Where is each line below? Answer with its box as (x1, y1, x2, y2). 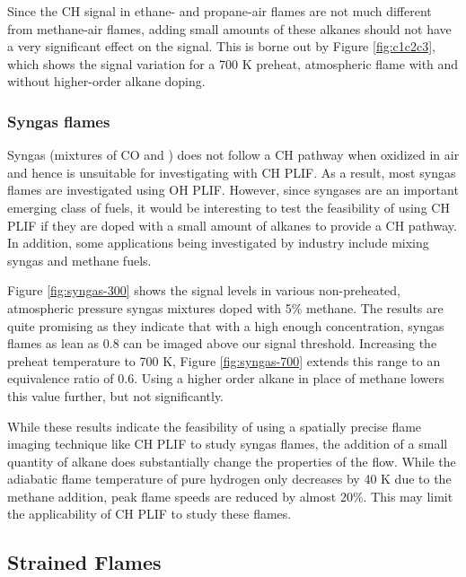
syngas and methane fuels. (7, 250, 152, 269)
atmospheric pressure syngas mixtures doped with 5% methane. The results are (7, 298, 444, 317)
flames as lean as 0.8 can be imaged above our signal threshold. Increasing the (7, 334, 437, 353)
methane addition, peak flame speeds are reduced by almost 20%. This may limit (7, 486, 453, 505)
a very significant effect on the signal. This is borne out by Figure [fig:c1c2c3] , (7, 37, 436, 56)
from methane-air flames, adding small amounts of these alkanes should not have (7, 19, 452, 38)
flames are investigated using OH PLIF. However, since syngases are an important (7, 180, 459, 199)
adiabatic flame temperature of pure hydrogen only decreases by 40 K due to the (7, 469, 452, 488)
